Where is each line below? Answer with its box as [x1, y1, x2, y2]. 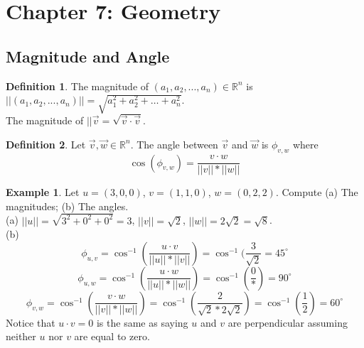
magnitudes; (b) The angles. [6, 198, 129, 213]
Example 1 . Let [6, 185, 80, 200]
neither [6, 329, 36, 344]
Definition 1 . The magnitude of [6, 78, 149, 93]
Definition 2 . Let [6, 136, 86, 151]
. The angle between [130, 136, 218, 151]
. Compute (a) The [275, 185, 358, 200]
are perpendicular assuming [227, 315, 348, 330]
